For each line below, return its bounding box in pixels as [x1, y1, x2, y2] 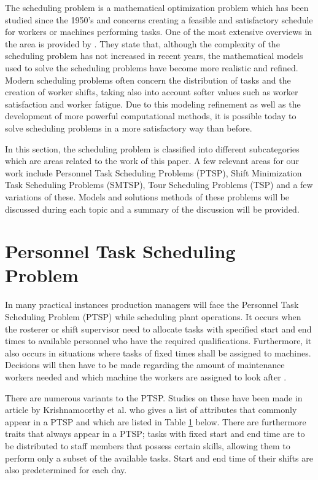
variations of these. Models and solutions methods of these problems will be [5, 190, 290, 203]
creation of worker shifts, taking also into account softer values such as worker [5, 85, 298, 98]
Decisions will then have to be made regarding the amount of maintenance [5, 358, 285, 371]
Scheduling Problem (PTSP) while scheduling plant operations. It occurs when [5, 310, 301, 323]
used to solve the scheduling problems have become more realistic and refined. [5, 61, 298, 74]
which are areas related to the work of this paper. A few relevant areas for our [5, 154, 299, 167]
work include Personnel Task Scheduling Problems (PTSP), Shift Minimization [5, 166, 302, 179]
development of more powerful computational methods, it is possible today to [5, 109, 297, 122]
